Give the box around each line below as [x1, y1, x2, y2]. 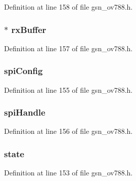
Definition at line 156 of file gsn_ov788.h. [4, 126, 133, 136]
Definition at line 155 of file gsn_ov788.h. [4, 84, 133, 95]
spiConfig [4, 64, 43, 77]
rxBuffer [11, 23, 47, 35]
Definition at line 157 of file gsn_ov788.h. [4, 43, 133, 53]
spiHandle [4, 106, 46, 119]
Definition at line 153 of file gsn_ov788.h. [4, 167, 133, 178]
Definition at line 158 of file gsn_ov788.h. [4, 2, 133, 12]
